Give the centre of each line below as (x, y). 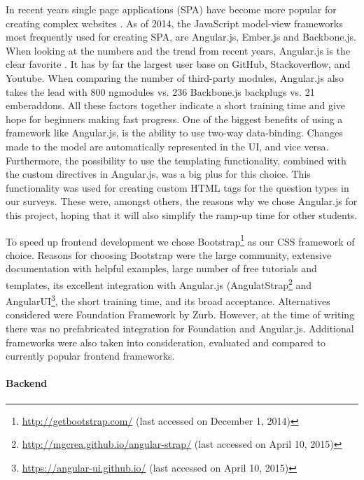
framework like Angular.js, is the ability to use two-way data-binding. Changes (174, 133)
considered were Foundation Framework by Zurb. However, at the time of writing (180, 315)
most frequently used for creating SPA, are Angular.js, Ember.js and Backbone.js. (181, 37)
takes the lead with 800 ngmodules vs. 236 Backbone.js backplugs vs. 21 (160, 91)
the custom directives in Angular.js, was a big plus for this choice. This (158, 174)
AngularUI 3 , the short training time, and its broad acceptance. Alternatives (168, 300)
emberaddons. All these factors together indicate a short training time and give (176, 105)
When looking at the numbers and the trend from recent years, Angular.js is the (178, 50)
